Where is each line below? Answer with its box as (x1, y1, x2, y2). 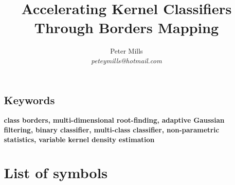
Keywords (4, 92, 55, 107)
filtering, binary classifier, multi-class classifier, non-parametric (4, 124, 219, 134)
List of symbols (4, 163, 108, 183)
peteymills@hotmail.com (91, 55, 162, 65)
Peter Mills (110, 46, 143, 56)
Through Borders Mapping (34, 18, 219, 37)
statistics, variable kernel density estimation (4, 134, 155, 144)
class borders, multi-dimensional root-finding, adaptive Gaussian (4, 115, 225, 125)
